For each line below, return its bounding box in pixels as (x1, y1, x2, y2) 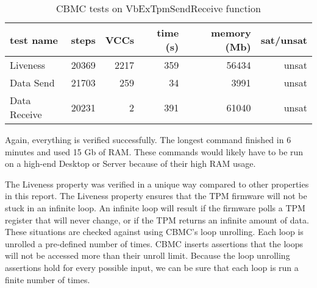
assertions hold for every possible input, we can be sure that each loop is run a (5, 261, 299, 273)
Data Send (10, 76, 55, 90)
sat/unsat (260, 32, 307, 47)
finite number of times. (5, 273, 90, 286)
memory (211, 26, 251, 40)
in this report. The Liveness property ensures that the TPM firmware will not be (5, 189, 307, 202)
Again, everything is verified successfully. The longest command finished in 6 (5, 133, 291, 146)
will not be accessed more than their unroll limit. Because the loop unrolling (5, 249, 290, 262)
